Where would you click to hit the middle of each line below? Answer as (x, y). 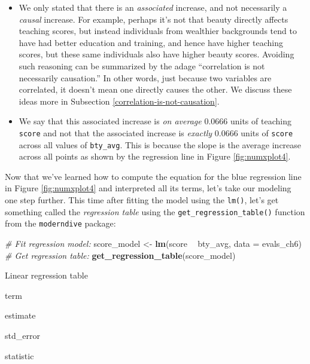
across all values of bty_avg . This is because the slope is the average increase (160, 144)
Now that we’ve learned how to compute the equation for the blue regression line (153, 176)
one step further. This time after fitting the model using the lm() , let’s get (142, 200)
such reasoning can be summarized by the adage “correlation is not (142, 65)
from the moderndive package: (60, 223)
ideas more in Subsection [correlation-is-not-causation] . (119, 101)
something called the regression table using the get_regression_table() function (155, 211)
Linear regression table (46, 275)
